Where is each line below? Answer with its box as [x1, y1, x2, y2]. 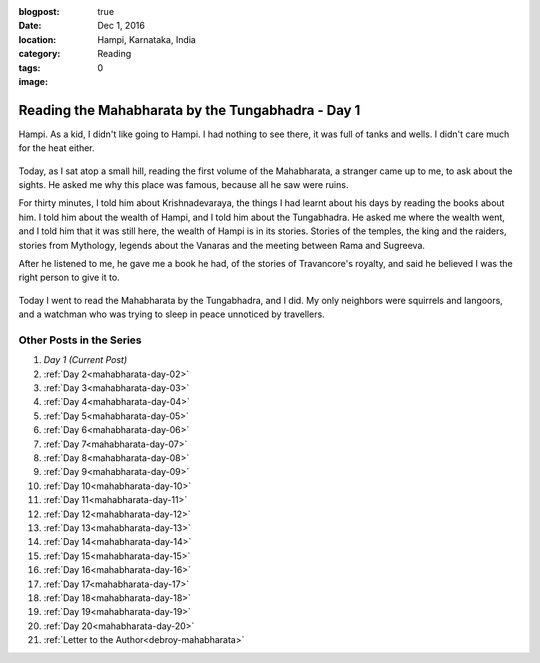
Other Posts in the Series [18, 333, 142, 347]
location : [18, 33, 57, 45]
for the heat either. [18, 142, 95, 154]
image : [18, 75, 49, 87]
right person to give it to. [18, 271, 120, 284]
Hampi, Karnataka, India [97, 33, 197, 45]
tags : [18, 61, 41, 74]
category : [18, 48, 61, 60]
